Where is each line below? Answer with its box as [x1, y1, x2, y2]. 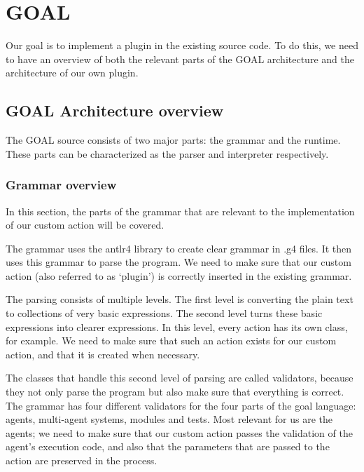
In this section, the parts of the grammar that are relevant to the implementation [6, 203, 355, 218]
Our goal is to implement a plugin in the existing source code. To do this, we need [6, 38, 358, 53]
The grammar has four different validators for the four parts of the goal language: [6, 398, 356, 412]
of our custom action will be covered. [6, 217, 164, 232]
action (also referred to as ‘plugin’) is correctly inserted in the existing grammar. [6, 268, 352, 283]
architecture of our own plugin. [6, 65, 139, 80]
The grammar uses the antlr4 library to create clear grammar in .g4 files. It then [6, 241, 352, 255]
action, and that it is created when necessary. [6, 346, 200, 361]
